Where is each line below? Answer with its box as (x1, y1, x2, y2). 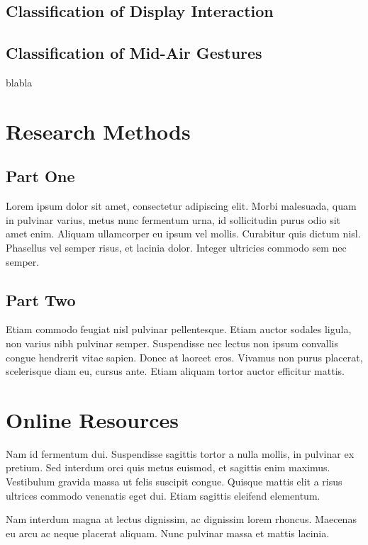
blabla (6, 74, 33, 89)
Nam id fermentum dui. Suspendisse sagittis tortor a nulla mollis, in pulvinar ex (6, 446, 355, 461)
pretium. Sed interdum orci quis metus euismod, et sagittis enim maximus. (6, 460, 330, 475)
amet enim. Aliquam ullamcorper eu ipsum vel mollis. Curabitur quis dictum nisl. (6, 226, 361, 241)
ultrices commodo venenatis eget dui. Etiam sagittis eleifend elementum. (6, 488, 320, 502)
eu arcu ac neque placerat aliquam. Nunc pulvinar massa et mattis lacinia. (6, 525, 330, 540)
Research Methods (6, 116, 191, 145)
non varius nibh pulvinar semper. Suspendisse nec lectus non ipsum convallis (6, 335, 338, 350)
